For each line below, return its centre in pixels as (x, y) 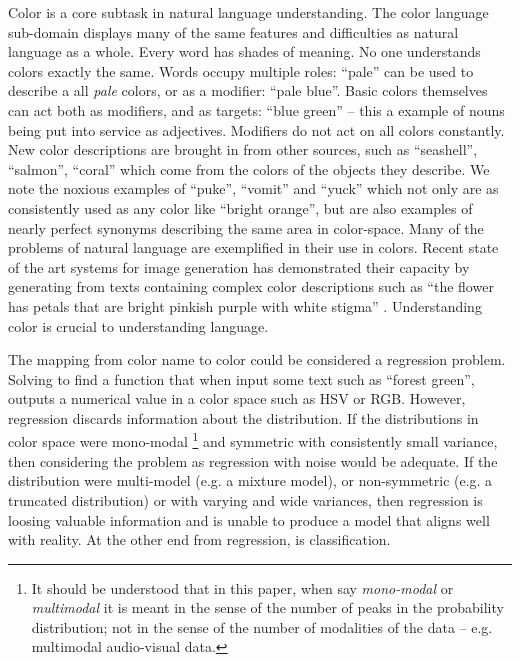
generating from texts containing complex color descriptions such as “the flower (251, 286)
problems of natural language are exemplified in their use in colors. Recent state (253, 247)
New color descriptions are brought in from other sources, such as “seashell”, (243, 149)
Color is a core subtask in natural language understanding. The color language (248, 12)
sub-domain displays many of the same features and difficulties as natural (233, 31)
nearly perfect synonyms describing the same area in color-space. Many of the (246, 227)
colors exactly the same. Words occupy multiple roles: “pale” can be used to (241, 70)
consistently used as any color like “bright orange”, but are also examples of (240, 207)
